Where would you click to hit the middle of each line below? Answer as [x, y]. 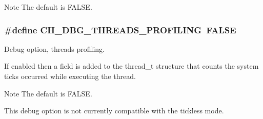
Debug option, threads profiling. [55, 48]
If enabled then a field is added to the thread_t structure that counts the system [131, 66]
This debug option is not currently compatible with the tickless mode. [114, 111]
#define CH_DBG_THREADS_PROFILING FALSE [120, 29]
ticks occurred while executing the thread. [70, 76]
